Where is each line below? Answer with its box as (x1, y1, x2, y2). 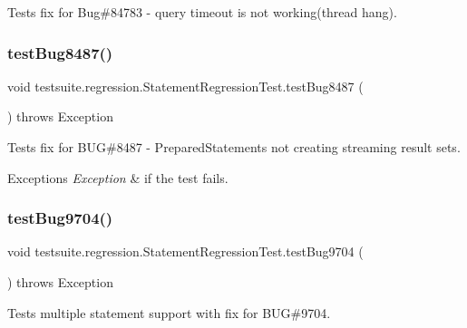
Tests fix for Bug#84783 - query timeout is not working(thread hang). (7, 3, 397, 21)
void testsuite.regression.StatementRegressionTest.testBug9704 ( (7, 242, 364, 261)
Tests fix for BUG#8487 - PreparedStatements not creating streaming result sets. (7, 138, 461, 156)
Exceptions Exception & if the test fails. (7, 168, 229, 187)
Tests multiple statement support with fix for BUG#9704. (7, 303, 331, 322)
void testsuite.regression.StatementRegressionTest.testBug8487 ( (7, 76, 364, 95)
